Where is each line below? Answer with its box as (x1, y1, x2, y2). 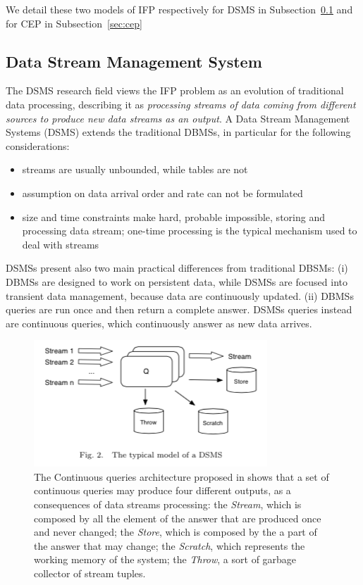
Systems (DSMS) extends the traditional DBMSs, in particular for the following (6, 125, 351, 139)
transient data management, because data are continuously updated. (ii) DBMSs (6, 288, 354, 303)
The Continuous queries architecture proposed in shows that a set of (34, 469, 329, 484)
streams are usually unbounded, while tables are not (22, 162, 248, 177)
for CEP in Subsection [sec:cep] (6, 15, 142, 30)
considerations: (6, 138, 70, 153)
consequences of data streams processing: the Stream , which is (34, 497, 302, 512)
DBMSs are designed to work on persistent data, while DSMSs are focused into (6, 274, 347, 289)
